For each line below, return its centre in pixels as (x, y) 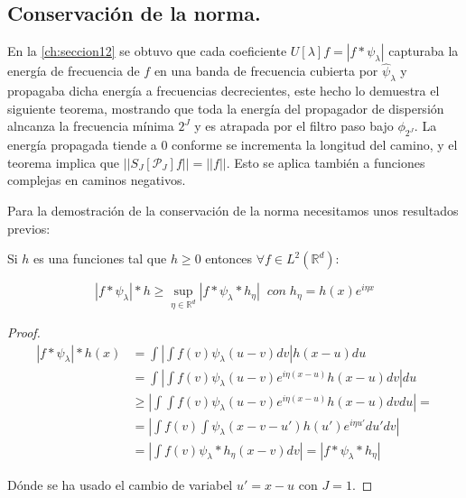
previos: (29, 228)
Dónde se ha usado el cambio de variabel (120, 484)
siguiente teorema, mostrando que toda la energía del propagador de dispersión (226, 108)
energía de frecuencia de (74, 71)
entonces (229, 258)
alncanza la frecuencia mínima (91, 126)
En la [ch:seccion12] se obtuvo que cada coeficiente (147, 51)
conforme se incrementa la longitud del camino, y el (315, 145)
